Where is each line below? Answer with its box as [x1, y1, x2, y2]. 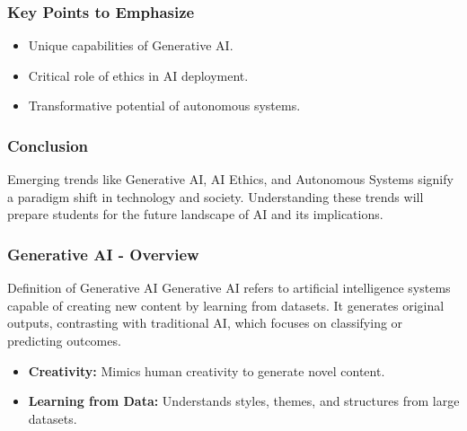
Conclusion [7, 134, 88, 156]
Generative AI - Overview [7, 242, 199, 265]
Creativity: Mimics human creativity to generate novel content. [28, 361, 385, 380]
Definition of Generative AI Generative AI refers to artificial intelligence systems [7, 278, 451, 297]
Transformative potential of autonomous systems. [28, 96, 301, 115]
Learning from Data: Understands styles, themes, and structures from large [28, 391, 460, 410]
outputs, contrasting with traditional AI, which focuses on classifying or [7, 313, 403, 332]
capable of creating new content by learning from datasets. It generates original [7, 295, 445, 314]
